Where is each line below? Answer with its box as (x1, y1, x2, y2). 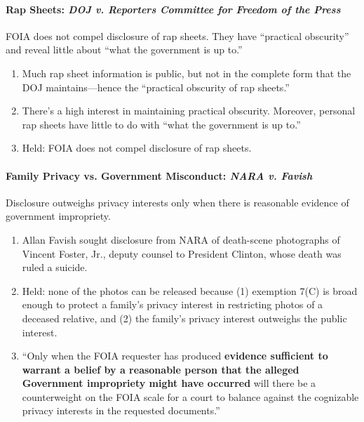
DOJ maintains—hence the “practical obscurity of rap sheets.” (22, 79, 290, 94)
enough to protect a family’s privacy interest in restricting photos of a (22, 297, 323, 312)
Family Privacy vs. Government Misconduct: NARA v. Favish (6, 168, 313, 183)
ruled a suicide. (22, 260, 88, 275)
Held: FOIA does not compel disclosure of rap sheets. (22, 140, 252, 155)
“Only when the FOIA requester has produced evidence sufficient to (22, 348, 328, 363)
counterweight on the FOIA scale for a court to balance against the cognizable (22, 389, 359, 404)
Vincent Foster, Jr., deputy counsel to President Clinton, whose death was (22, 246, 342, 261)
